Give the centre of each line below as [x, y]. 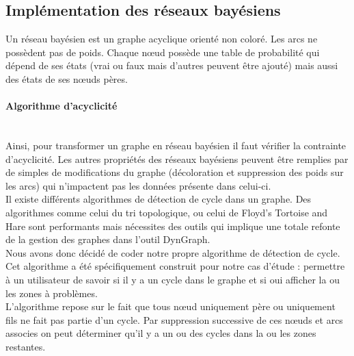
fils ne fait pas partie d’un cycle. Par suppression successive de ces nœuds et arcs [174, 319]
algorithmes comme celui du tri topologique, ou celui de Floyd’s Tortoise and [167, 212]
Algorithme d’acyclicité [62, 106]
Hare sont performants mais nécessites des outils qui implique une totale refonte [173, 226]
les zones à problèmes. [52, 293]
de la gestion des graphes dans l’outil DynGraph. [108, 239]
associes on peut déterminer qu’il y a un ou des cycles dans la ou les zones [161, 333]
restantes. [26, 346]
